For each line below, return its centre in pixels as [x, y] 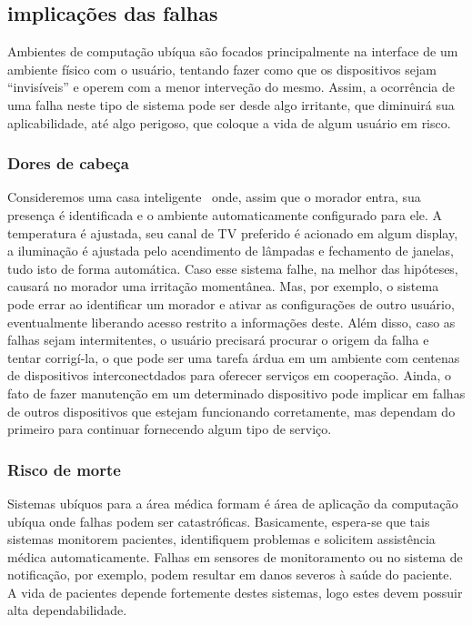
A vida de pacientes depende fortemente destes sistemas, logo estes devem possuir [235, 592]
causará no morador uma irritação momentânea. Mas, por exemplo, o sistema [223, 286]
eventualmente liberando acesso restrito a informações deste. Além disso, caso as [231, 322]
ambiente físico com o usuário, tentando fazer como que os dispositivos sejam [222, 69]
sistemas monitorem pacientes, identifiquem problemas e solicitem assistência [221, 539]
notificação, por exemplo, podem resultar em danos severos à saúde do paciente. [230, 575]
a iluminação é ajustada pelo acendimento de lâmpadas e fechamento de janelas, [231, 251]
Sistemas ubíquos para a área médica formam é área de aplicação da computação [233, 503]
